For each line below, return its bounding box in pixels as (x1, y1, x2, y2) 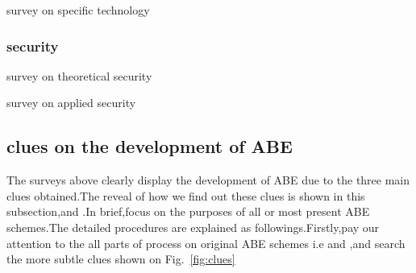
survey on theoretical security (6, 67, 152, 84)
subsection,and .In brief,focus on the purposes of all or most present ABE (6, 203, 370, 220)
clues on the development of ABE (6, 134, 293, 159)
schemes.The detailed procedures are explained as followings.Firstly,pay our (6, 218, 380, 235)
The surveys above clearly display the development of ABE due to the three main (6, 172, 410, 188)
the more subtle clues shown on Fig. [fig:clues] (6, 250, 235, 267)
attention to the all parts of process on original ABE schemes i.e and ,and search (6, 234, 406, 251)
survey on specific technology (6, 2, 150, 18)
